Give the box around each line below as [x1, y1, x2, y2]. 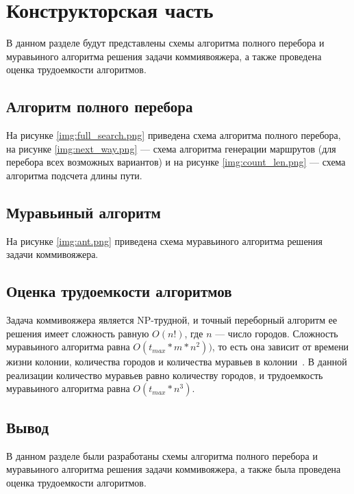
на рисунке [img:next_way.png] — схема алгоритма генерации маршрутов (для [6, 141, 336, 155]
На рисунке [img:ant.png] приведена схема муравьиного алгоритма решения [6, 233, 323, 248]
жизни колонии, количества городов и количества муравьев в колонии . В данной [6, 354, 347, 369]
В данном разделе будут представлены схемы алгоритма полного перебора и [6, 36, 325, 50]
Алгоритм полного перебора [6, 96, 193, 117]
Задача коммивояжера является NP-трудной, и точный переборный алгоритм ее [6, 313, 338, 327]
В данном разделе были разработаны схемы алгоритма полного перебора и [6, 448, 318, 463]
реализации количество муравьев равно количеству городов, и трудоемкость [6, 367, 323, 382]
